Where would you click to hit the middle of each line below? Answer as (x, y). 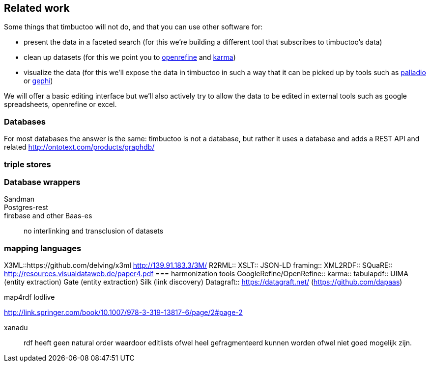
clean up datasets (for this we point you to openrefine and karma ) (130, 57)
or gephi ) (38, 81)
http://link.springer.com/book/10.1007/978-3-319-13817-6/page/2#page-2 (123, 313)
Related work (37, 8)
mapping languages (43, 248)
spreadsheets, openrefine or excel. (60, 105)
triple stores (28, 164)
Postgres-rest (26, 208)
